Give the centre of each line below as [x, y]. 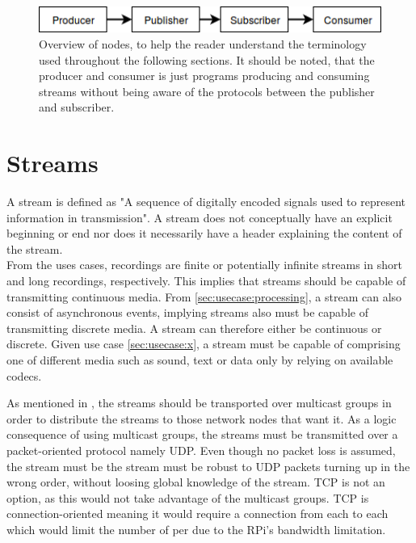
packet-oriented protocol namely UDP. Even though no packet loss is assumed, [201, 450]
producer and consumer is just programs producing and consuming [204, 76]
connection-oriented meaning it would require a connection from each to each [197, 514]
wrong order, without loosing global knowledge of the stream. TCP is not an [196, 482]
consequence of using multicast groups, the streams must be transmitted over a [202, 434]
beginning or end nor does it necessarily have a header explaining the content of [204, 233]
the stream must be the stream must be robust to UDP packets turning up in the [208, 466]
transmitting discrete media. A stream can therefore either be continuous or [194, 328]
